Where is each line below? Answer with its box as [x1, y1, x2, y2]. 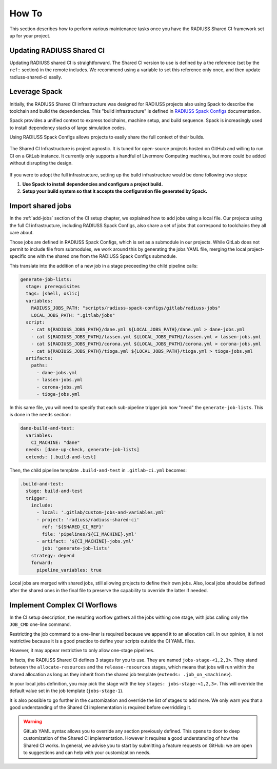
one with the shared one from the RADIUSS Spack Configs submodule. [27, 253, 177, 259]
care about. [9, 230, 34, 236]
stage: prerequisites [26, 284, 81, 290]
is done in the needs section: [9, 412, 71, 418]
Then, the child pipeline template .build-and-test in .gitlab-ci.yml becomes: [9, 467, 187, 473]
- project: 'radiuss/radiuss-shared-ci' [36, 517, 140, 522]
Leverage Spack [9, 87, 63, 96]
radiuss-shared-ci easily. [9, 74, 63, 80]
